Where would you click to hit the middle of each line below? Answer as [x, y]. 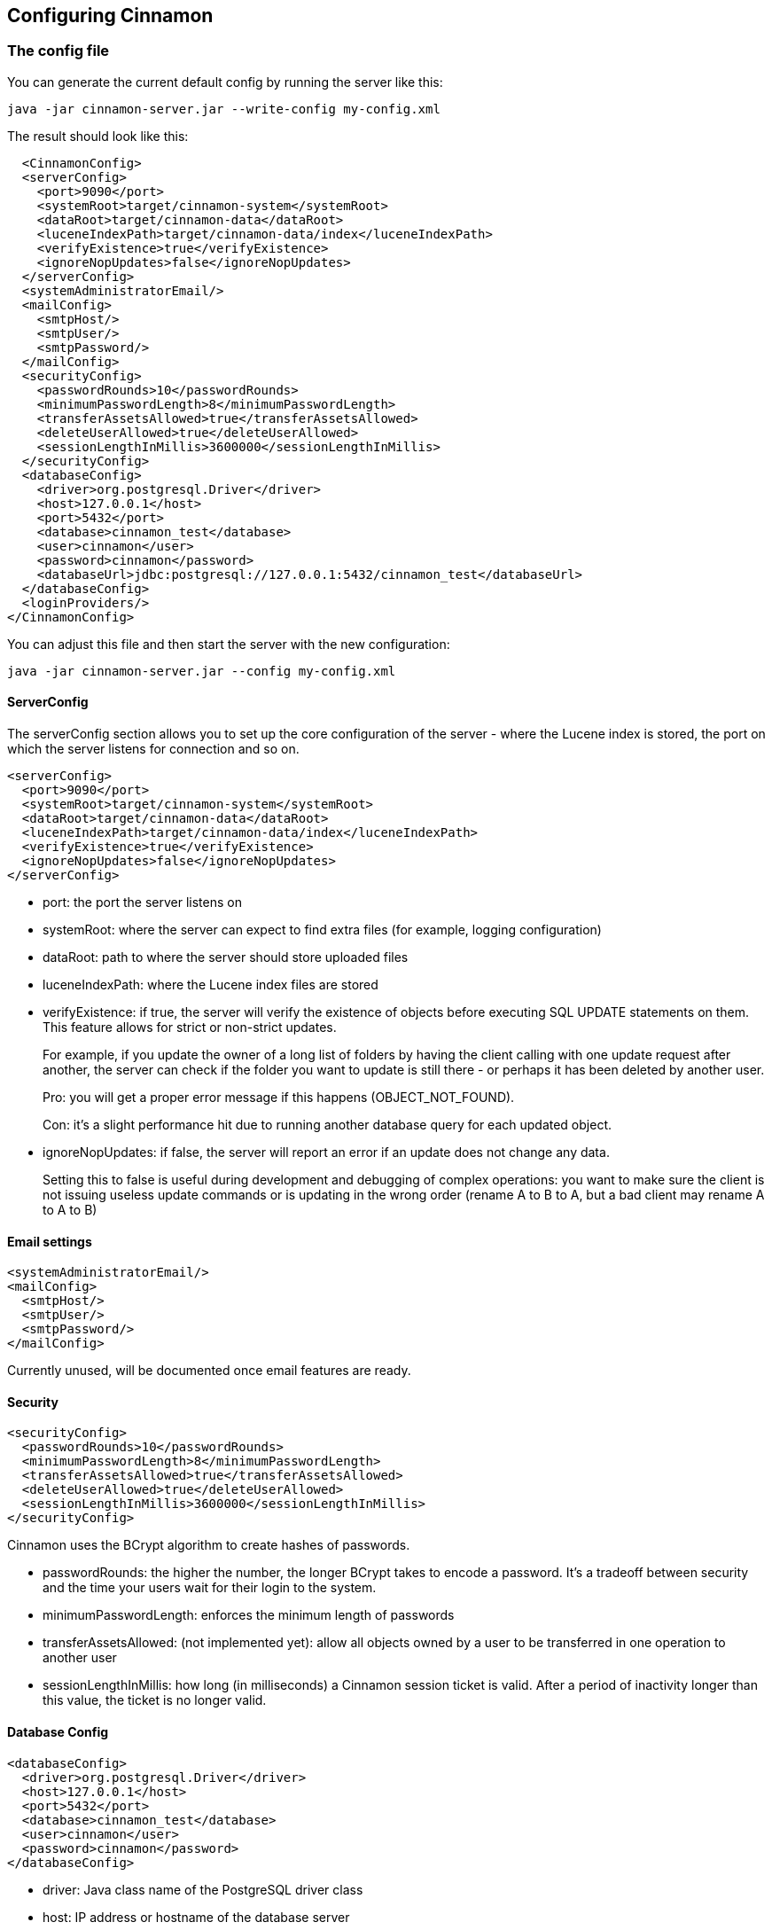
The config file [58, 51]
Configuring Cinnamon [110, 16]
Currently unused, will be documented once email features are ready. [209, 1371]
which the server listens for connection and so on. [153, 749]
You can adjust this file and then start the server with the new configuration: [229, 644]
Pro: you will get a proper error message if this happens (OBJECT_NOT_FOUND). [279, 1098]
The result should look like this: [98, 136]
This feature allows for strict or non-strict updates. [190, 1028]
